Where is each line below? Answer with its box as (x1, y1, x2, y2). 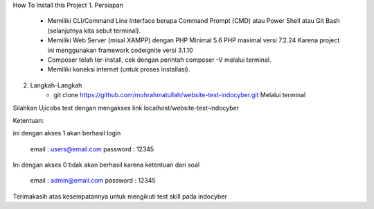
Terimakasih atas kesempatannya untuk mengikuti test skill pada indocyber (12, 192, 228, 201)
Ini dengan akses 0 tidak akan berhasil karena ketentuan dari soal (12, 160, 200, 169)
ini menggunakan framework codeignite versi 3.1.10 (47, 46, 193, 54)
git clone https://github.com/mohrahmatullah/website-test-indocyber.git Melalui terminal (53, 91, 306, 99)
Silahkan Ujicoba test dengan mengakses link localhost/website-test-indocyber (12, 103, 239, 112)
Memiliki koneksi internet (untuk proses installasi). (47, 65, 190, 74)
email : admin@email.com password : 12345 (30, 176, 156, 185)
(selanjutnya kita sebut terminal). (47, 26, 141, 35)
